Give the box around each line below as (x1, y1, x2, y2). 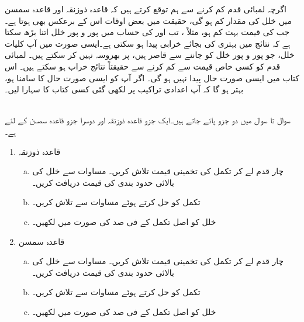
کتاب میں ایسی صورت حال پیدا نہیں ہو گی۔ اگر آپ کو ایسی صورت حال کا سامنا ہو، (5, 71, 299, 84)
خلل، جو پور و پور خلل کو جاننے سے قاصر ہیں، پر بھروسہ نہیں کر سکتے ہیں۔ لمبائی (5, 49, 295, 61)
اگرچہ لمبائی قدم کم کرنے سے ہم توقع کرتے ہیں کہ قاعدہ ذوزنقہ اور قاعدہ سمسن (5, 3, 287, 15)
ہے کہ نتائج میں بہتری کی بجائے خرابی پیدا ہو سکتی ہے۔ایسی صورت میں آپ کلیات (5, 37, 291, 49)
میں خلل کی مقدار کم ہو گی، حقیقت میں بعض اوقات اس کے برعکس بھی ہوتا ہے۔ (5, 14, 292, 26)
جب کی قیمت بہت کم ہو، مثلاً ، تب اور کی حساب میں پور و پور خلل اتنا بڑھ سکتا (5, 26, 290, 38)
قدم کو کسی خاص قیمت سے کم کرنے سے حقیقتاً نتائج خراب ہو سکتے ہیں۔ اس (5, 60, 281, 72)
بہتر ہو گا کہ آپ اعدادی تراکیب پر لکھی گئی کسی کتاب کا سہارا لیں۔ (5, 83, 244, 95)
